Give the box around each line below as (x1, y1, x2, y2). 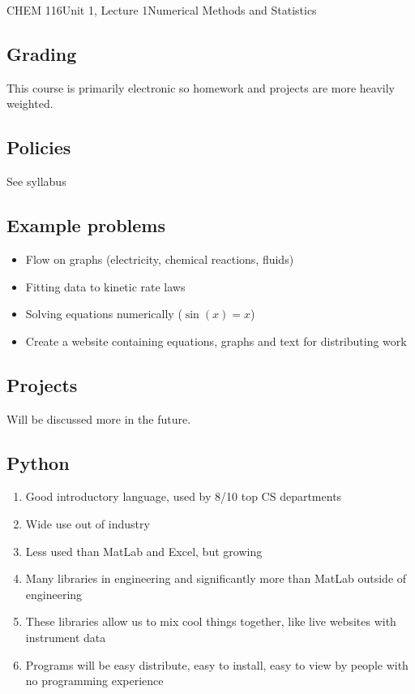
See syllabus (6, 173, 66, 190)
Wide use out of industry (25, 515, 150, 532)
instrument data (25, 628, 106, 645)
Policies (6, 135, 71, 160)
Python (6, 450, 70, 475)
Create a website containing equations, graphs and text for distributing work (25, 332, 407, 349)
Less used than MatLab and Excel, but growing (25, 542, 263, 559)
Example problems (6, 213, 165, 238)
